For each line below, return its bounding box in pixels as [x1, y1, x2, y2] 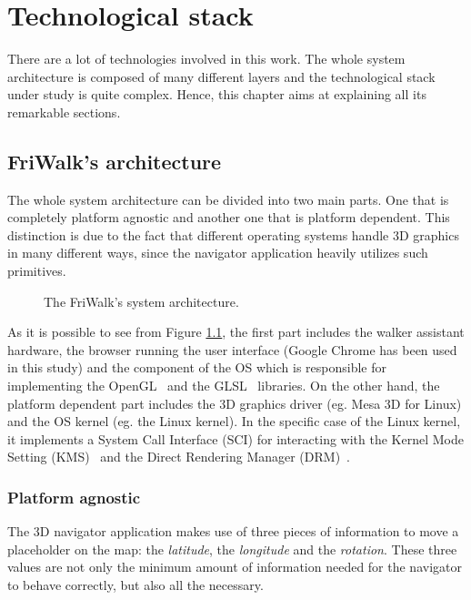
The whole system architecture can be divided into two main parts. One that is [7, 189, 449, 208]
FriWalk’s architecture [7, 147, 222, 175]
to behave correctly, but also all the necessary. [7, 575, 264, 595]
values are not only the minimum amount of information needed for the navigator [7, 557, 462, 576]
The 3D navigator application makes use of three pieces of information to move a [7, 522, 459, 541]
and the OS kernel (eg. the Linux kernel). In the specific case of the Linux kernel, [7, 412, 461, 431]
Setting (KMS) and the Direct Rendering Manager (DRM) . [7, 447, 351, 466]
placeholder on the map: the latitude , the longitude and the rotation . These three [7, 539, 457, 558]
